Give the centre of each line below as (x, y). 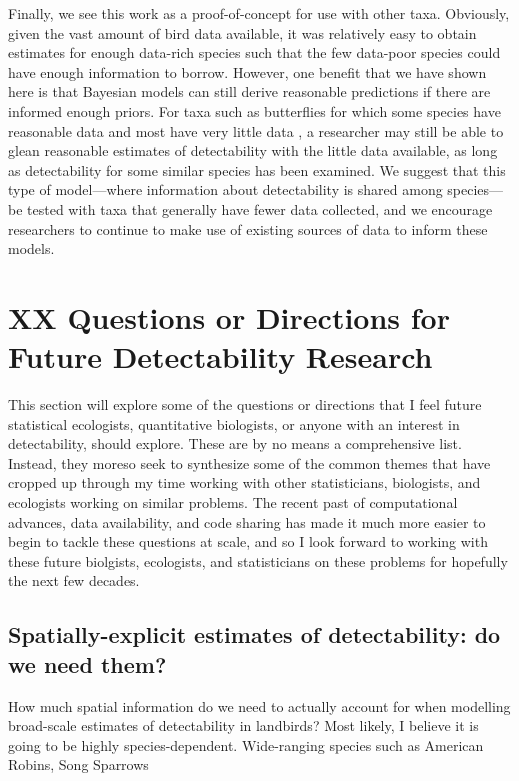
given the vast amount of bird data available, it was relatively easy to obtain (242, 32)
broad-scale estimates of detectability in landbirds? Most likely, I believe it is (243, 725)
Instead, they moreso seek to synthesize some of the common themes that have (249, 462)
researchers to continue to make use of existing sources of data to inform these (248, 228)
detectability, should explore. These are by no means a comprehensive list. (235, 443)
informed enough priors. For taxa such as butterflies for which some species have (254, 110)
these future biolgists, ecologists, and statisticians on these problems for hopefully (258, 560)
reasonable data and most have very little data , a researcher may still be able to (256, 130)
